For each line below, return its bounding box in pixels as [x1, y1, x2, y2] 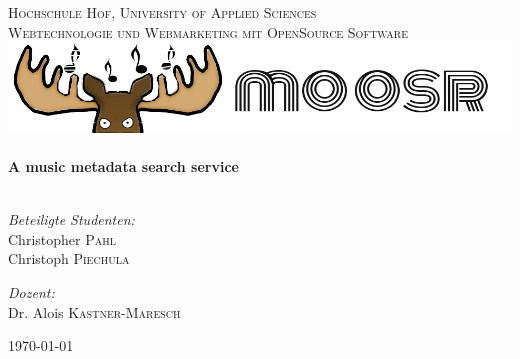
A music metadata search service [8, 156, 239, 177]
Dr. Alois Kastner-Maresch [8, 301, 181, 322]
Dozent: [8, 282, 55, 303]
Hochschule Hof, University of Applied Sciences [8, 2, 317, 22]
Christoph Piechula [8, 248, 130, 269]
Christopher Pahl [8, 228, 116, 249]
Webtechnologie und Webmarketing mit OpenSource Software [8, 21, 408, 42]
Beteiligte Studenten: [8, 209, 135, 230]
